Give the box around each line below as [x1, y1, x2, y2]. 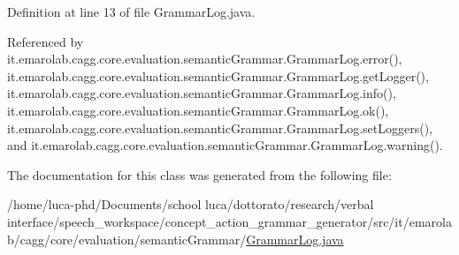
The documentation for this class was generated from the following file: [7, 165, 392, 184]
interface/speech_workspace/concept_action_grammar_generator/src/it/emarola [7, 212, 452, 230]
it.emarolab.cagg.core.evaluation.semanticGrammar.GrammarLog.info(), [7, 84, 396, 102]
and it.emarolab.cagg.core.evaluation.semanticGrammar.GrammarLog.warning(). [7, 136, 443, 154]
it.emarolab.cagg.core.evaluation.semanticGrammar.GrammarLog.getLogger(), [7, 66, 429, 85]
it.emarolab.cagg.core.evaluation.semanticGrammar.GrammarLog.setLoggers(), [7, 118, 432, 137]
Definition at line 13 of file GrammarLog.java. [7, 3, 256, 20]
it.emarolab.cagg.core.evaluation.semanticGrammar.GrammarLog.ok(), [7, 101, 389, 119]
